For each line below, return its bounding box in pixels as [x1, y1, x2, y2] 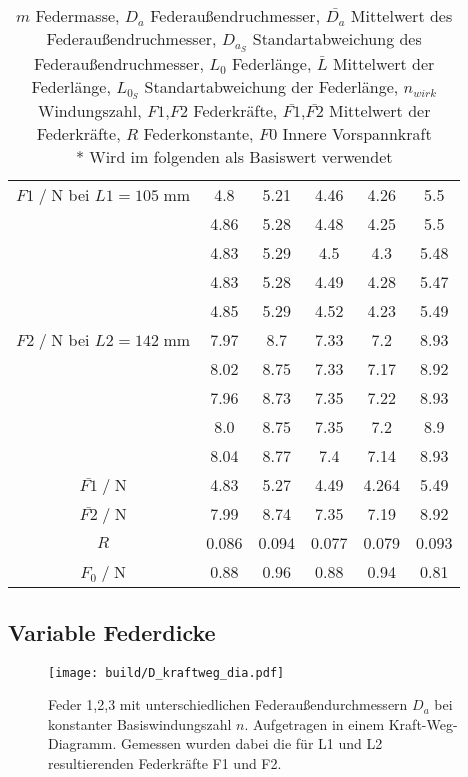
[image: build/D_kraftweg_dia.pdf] [48, 665, 285, 680]
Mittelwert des [350, 4, 453, 27]
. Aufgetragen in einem [244, 713, 385, 734]
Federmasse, [35, 4, 120, 27]
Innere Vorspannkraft [282, 122, 432, 146]
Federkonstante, [143, 122, 254, 146]
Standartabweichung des [252, 27, 422, 50]
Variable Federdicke [8, 616, 216, 647]
